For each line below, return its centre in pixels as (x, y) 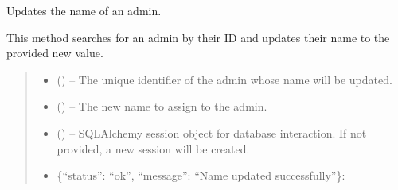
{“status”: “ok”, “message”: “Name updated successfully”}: (201, 175)
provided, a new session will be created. (153, 148)
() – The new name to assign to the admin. (162, 106)
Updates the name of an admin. (84, 10)
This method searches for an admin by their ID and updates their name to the (198, 37)
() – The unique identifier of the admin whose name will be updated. (224, 79)
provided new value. (55, 53)
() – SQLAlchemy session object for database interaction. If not (212, 132)
